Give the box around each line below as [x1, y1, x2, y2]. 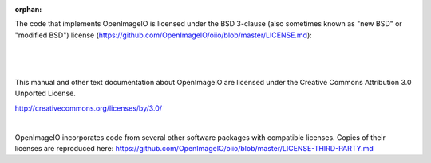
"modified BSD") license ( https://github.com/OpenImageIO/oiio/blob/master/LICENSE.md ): [14, 30, 313, 40]
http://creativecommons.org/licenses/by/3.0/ [14, 103, 163, 113]
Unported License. [14, 88, 76, 99]
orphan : [14, 5, 42, 14]
